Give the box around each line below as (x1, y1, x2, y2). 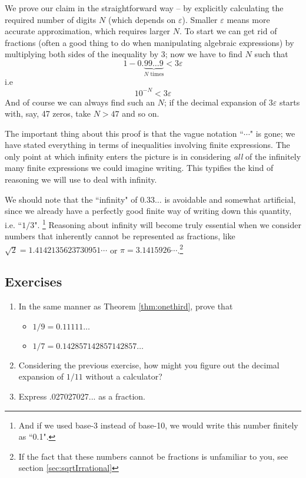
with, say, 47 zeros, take (5, 107, 91, 120)
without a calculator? (85, 370, 162, 383)
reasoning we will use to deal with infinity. (5, 173, 157, 186)
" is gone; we (250, 127, 295, 139)
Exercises (5, 272, 62, 291)
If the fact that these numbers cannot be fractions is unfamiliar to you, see (18, 450, 288, 462)
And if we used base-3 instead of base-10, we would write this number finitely (18, 418, 298, 431)
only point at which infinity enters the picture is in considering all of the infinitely (5, 150, 301, 162)
